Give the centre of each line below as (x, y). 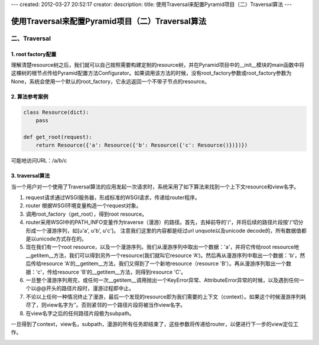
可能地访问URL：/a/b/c (39, 161)
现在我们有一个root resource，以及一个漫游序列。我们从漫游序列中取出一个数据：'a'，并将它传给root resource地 (162, 247)
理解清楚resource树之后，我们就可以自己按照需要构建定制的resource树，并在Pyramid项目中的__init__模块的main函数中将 (158, 64)
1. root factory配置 (34, 54)
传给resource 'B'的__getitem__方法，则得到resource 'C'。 (116, 272)
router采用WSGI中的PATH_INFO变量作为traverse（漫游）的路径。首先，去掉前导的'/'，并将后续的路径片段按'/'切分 (165, 222)
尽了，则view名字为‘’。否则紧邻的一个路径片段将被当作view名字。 (106, 305)
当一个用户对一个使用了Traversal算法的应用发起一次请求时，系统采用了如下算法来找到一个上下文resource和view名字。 (155, 187)
